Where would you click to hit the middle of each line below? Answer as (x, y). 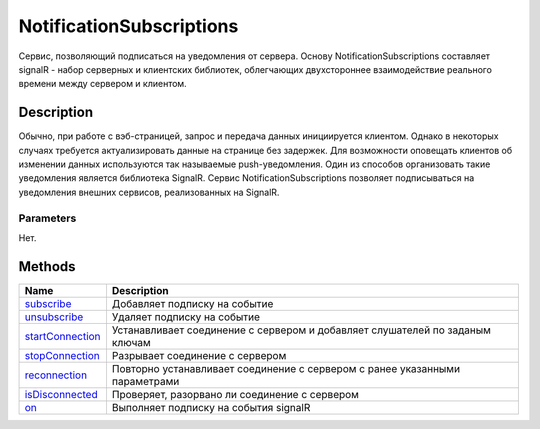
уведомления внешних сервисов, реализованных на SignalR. (149, 192)
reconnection (56, 375)
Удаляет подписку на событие (185, 317)
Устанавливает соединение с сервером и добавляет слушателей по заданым (301, 330)
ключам (131, 342)
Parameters (47, 218)
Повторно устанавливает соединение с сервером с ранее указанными (285, 368)
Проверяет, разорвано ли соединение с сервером (235, 394)
